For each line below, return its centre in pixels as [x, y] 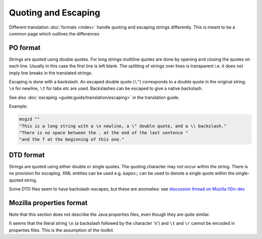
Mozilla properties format [48, 203]
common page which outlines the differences [54, 33]
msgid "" [30, 119]
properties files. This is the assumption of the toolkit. [61, 230]
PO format [25, 48]
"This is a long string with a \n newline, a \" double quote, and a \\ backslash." [123, 126]
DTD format [27, 155]
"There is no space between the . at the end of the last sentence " [104, 133]
